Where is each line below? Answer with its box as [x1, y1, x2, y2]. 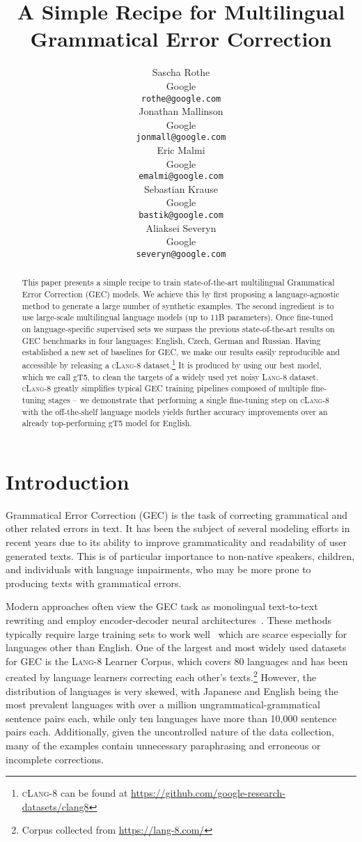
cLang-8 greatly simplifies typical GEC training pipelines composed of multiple [22, 382, 308, 394]
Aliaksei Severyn [145, 220, 217, 235]
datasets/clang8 [22, 799, 89, 813]
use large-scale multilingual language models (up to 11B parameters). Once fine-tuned [22, 311, 333, 323]
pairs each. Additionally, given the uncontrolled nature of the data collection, [6, 724, 334, 739]
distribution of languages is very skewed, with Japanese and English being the [6, 683, 338, 698]
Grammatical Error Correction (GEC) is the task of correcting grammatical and [6, 507, 348, 522]
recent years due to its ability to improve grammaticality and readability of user [6, 534, 347, 549]
